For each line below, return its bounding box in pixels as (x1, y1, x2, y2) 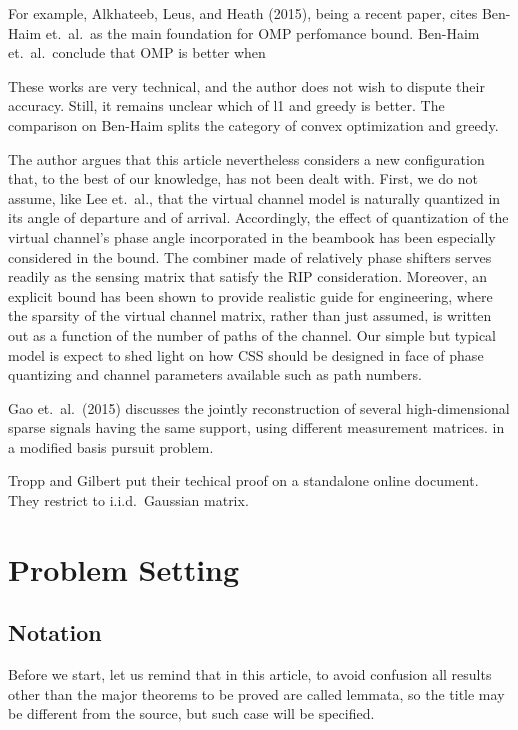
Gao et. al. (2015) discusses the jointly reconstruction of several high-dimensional (8, 397, 510, 418)
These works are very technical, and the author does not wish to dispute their (8, 75, 485, 96)
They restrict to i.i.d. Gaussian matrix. (8, 490, 249, 511)
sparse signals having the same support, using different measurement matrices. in (8, 417, 505, 438)
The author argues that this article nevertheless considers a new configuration (8, 148, 485, 169)
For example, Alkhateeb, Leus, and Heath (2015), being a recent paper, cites (8, 3, 478, 23)
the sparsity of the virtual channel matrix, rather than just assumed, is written (8, 305, 492, 326)
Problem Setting (8, 548, 240, 589)
